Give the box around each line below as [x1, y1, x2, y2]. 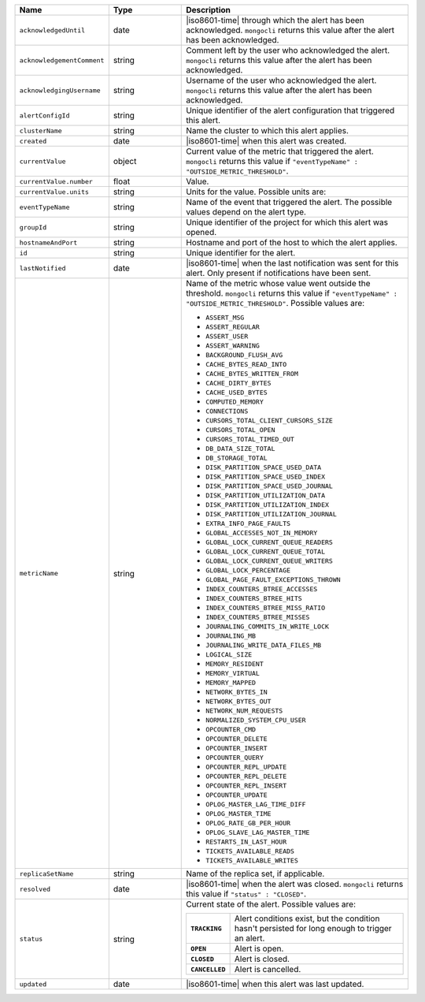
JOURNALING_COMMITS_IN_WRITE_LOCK [205, 623, 330, 631]
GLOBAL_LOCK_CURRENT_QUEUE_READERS [205, 538, 334, 546]
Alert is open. [234, 943, 284, 954]
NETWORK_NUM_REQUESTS [205, 706, 283, 715]
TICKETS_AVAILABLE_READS [205, 847, 295, 855]
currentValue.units [19, 188, 90, 196]
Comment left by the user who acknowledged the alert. [186, 45, 390, 55]
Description [186, 5, 231, 15]
